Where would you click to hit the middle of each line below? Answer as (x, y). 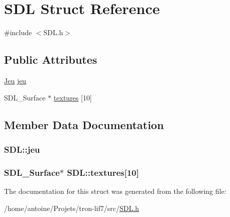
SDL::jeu (22, 149)
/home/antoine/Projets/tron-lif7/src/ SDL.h (72, 208)
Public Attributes (51, 60)
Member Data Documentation (84, 124)
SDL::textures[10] (103, 172)
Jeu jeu (15, 80)
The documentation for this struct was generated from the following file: (115, 191)
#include (18, 32)
